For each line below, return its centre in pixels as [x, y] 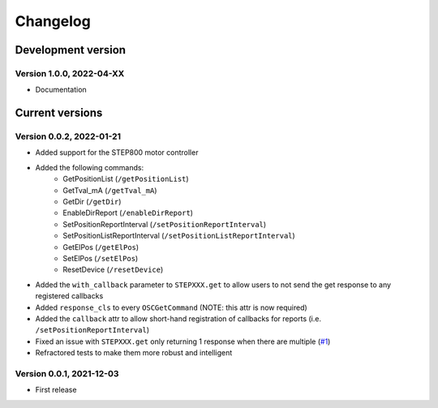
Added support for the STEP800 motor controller [117, 152]
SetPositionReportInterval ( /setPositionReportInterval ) [165, 224]
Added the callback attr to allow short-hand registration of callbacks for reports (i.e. [178, 318]
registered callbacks [69, 296]
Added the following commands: [90, 167]
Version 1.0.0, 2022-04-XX [70, 73]
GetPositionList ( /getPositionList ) [126, 179]
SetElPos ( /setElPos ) [101, 258]
